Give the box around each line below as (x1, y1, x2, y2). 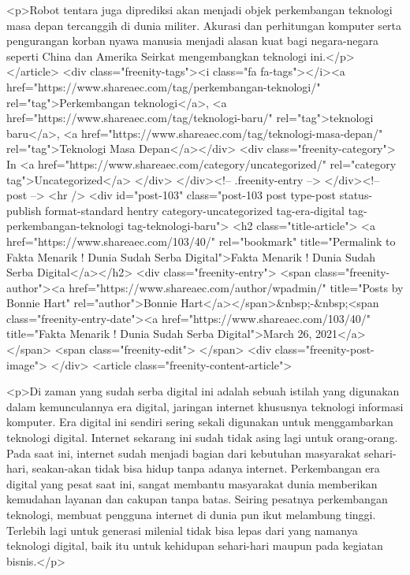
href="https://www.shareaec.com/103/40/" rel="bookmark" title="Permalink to (6, 232, 396, 249)
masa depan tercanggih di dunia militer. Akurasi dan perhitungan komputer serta (6, 17, 402, 33)
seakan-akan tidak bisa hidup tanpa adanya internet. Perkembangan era (32, 460, 380, 477)
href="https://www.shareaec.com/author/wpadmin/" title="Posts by (69, 279, 404, 295)
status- (339, 187, 373, 203)
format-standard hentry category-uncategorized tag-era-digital (45, 202, 345, 218)
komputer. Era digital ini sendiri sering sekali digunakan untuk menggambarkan (6, 414, 393, 430)
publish (6, 202, 42, 218)
